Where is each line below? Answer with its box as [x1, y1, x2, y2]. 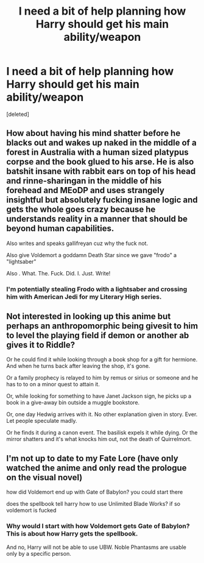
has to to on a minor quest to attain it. [6, 381, 100, 388]
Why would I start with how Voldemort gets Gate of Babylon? [6, 522, 190, 531]
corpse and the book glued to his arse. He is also [6, 157, 194, 167]
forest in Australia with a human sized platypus [6, 147, 189, 158]
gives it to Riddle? [6, 340, 76, 350]
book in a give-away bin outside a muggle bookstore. [6, 399, 140, 406]
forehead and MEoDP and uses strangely [6, 185, 164, 196]
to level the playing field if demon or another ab [6, 330, 189, 341]
